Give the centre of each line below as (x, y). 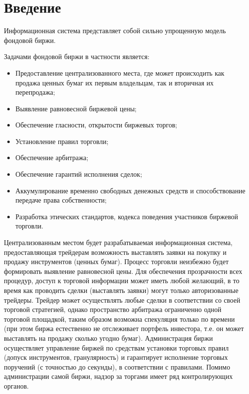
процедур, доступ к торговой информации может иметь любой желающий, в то (122, 280)
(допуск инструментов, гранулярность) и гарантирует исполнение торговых (116, 357)
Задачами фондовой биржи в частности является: (77, 56)
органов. (16, 385)
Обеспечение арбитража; (52, 157)
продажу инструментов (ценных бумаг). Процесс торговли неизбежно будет (116, 261)
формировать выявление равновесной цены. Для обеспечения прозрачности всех (123, 271)
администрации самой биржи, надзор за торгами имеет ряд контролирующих (118, 376)
